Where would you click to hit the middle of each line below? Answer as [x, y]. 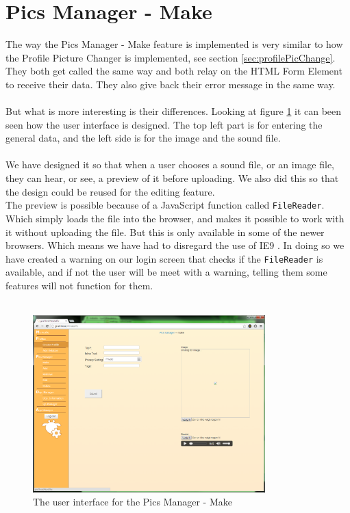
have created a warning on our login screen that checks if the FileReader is [164, 258]
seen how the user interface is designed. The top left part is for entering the [164, 124]
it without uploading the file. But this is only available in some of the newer [165, 232]
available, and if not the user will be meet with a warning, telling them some [166, 272]
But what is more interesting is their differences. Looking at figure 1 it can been [174, 111]
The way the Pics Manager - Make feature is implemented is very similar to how [174, 44]
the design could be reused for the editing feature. [110, 191]
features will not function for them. [79, 285]
